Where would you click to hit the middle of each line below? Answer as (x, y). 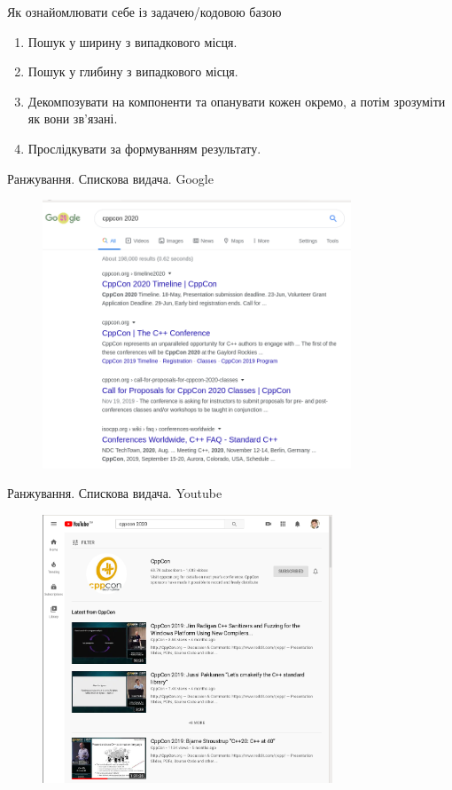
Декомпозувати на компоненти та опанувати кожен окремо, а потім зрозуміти (237, 101)
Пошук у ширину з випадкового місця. (132, 41)
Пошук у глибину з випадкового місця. (133, 71)
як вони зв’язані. (73, 118)
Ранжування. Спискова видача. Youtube (115, 493)
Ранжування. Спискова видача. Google (110, 178)
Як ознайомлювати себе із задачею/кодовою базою (144, 12)
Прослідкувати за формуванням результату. (144, 148)
